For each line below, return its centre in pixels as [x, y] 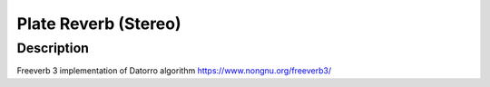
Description [53, 48]
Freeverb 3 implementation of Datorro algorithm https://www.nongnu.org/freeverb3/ [174, 71]
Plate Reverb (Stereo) [99, 24]
